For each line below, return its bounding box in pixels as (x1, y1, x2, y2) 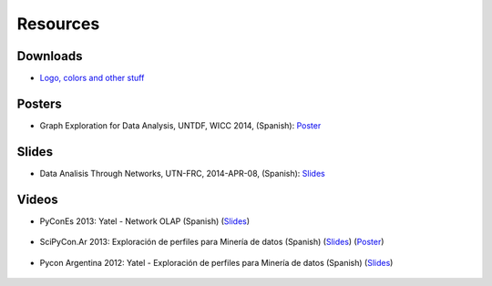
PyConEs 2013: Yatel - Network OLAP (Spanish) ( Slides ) (39, 215, 251, 227)
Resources (16, 14, 100, 34)
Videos (16, 191, 58, 207)
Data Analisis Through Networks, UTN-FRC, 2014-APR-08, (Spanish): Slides (39, 168, 325, 179)
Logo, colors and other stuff (39, 73, 145, 84)
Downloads (16, 48, 83, 64)
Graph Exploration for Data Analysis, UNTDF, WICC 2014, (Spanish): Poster (39, 119, 322, 131)
